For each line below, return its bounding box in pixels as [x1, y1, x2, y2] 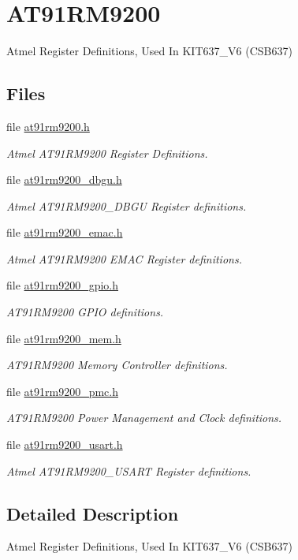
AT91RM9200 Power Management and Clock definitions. [6, 409, 282, 426]
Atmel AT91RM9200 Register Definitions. [6, 144, 208, 161]
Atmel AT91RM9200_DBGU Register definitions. [6, 197, 247, 214]
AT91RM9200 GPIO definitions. [6, 304, 164, 320]
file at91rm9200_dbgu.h [6, 171, 122, 188]
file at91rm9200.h [6, 118, 90, 134]
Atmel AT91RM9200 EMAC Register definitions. [6, 250, 242, 267]
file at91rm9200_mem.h [6, 330, 121, 346]
